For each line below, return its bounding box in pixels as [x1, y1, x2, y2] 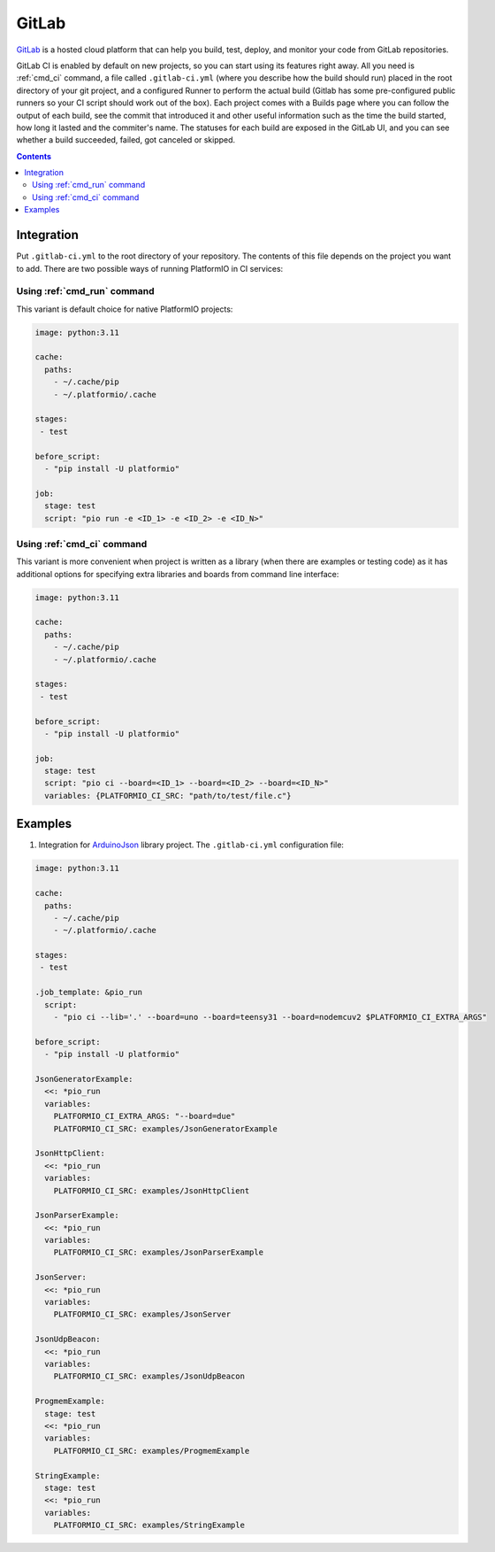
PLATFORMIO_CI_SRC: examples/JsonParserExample [53, 1247, 264, 1257]
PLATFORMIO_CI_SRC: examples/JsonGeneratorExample [53, 1123, 278, 1133]
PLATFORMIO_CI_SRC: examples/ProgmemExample [53, 1446, 250, 1455]
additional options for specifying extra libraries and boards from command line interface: [16, 568, 339, 579]
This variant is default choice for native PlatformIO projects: [16, 304, 233, 314]
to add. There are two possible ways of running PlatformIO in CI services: [16, 263, 284, 274]
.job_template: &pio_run [34, 987, 143, 998]
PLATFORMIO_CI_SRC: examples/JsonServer [53, 1309, 232, 1319]
